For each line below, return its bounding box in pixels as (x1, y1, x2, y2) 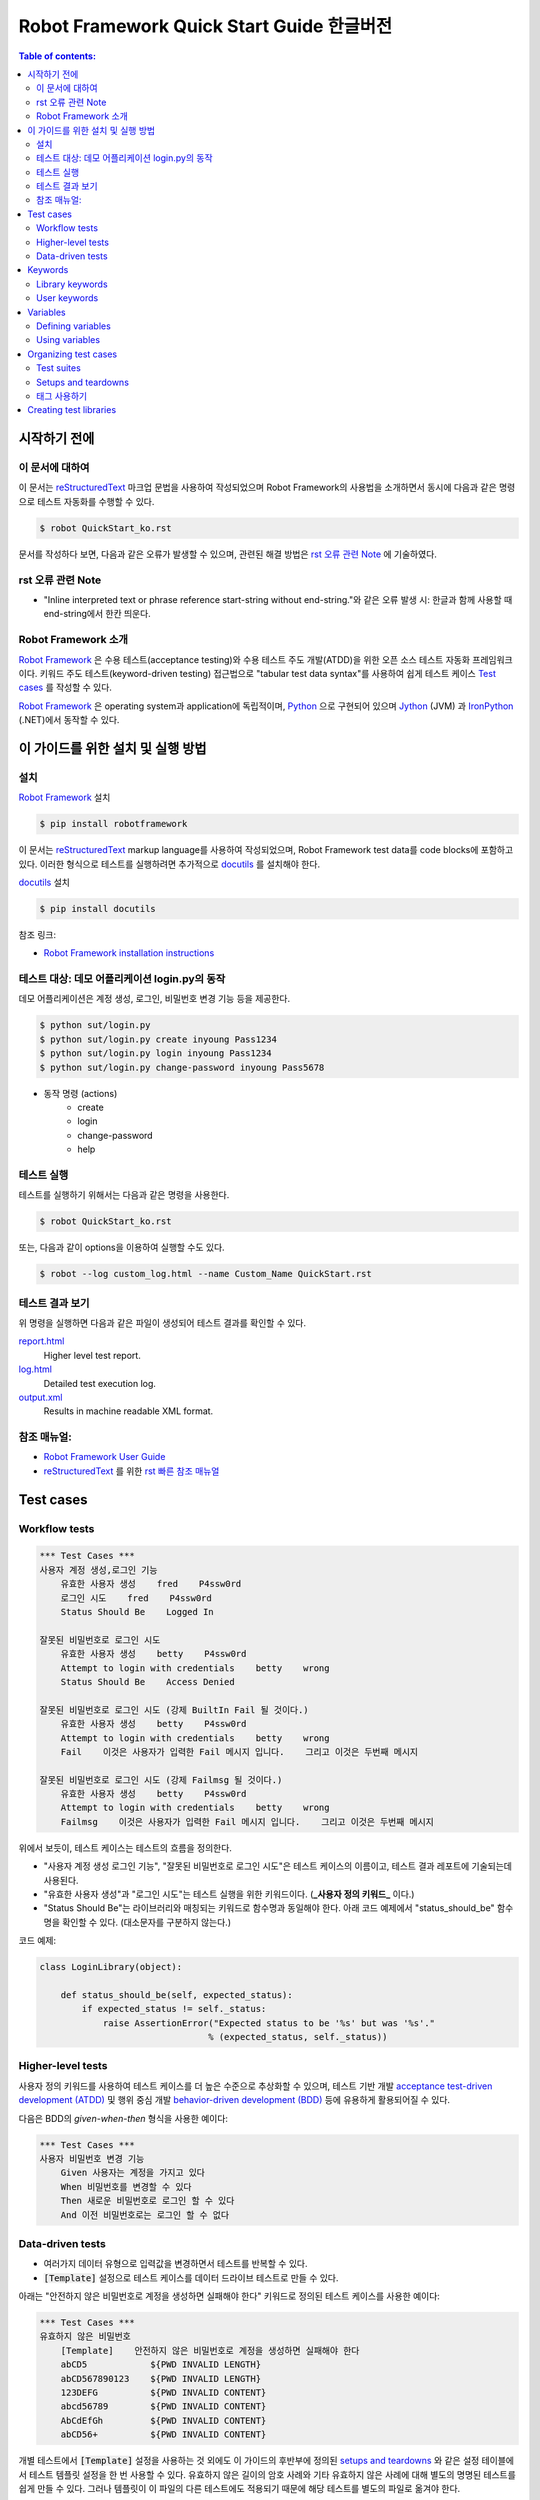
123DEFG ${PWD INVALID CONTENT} (60, 2387, 267, 2399)
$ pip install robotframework (39, 818, 188, 830)
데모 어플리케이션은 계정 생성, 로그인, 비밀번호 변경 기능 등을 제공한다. (18, 993, 290, 1005)
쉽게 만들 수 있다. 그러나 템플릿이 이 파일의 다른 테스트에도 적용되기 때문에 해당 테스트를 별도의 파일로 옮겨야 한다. (18, 2482, 461, 2494)
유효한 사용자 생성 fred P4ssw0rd (60, 1578, 242, 1590)
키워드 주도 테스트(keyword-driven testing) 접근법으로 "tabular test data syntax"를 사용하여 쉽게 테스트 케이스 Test (39, 667, 497, 679)
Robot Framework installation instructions (43, 947, 215, 959)
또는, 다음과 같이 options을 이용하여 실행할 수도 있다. (18, 1241, 225, 1254)
